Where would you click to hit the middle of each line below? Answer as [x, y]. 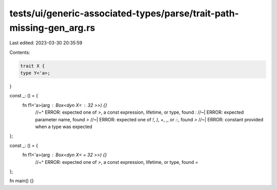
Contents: [20, 52]
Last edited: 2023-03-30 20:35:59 [46, 43]
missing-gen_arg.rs [52, 28]
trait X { [33, 66]
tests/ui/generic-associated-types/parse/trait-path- [124, 13]
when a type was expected [64, 127]
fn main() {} [22, 181]
